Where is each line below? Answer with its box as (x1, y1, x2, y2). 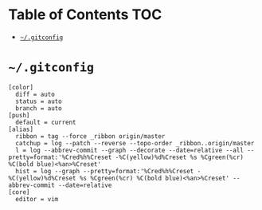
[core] (8, 188, 30, 196)
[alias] (8, 125, 34, 133)
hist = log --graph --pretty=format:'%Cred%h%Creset (15, 167, 194, 175)
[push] (8, 111, 30, 119)
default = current (15, 118, 77, 126)
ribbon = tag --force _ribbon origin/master (15, 132, 166, 141)
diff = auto (15, 90, 56, 98)
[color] (8, 83, 34, 91)
